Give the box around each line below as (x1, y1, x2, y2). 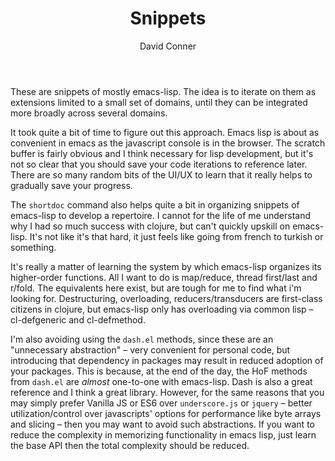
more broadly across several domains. (10, 107, 168, 119)
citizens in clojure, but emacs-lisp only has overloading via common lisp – (10, 303, 314, 315)
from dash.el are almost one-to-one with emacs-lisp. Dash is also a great (10, 375, 313, 387)
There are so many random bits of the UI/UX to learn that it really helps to (10, 168, 313, 181)
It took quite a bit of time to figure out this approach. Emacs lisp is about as (10, 126, 320, 138)
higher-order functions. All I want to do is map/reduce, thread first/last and (10, 271, 318, 283)
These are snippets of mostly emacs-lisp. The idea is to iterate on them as (10, 85, 317, 97)
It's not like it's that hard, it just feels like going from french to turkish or (29, 230, 324, 242)
